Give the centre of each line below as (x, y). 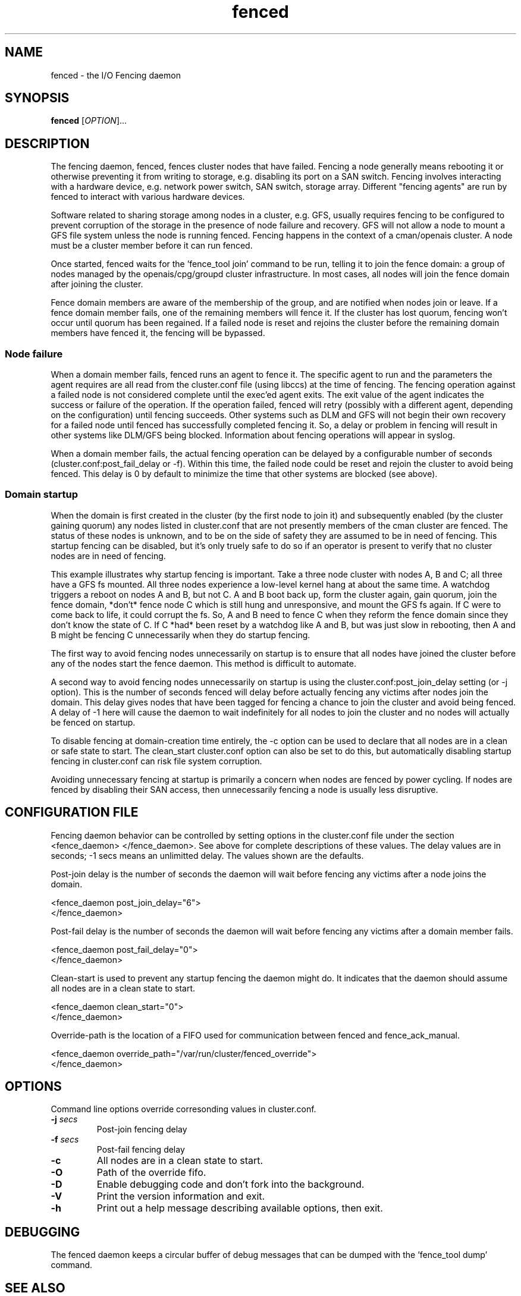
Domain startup (41, 495)
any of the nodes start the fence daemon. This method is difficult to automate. (204, 663)
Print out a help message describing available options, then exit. (240, 1208)
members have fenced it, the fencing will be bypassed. (158, 333)
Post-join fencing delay (142, 1129)
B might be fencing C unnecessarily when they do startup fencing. (181, 635)
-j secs (64, 1119)
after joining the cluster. (97, 284)
